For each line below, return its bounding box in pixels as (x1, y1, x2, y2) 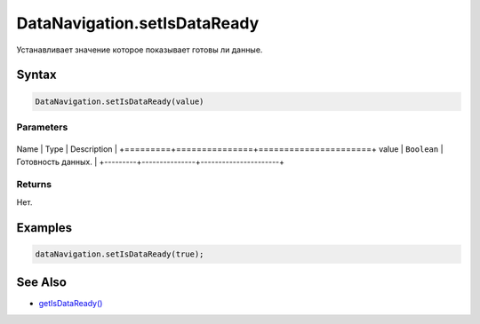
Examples (16, 220, 73, 235)
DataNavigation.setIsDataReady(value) (35, 96, 204, 107)
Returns (16, 178, 52, 191)
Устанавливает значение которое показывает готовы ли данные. (16, 44, 263, 55)
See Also (16, 275, 67, 290)
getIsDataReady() (38, 298, 103, 309)
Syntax (16, 67, 57, 83)
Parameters (16, 121, 68, 133)
